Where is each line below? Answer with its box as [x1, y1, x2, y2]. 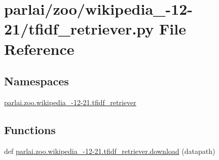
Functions [4, 121, 56, 137]
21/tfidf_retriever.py [4, 18, 154, 39]
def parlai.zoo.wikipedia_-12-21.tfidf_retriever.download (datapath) [4, 145, 215, 156]
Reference [4, 38, 75, 59]
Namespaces [4, 73, 69, 89]
